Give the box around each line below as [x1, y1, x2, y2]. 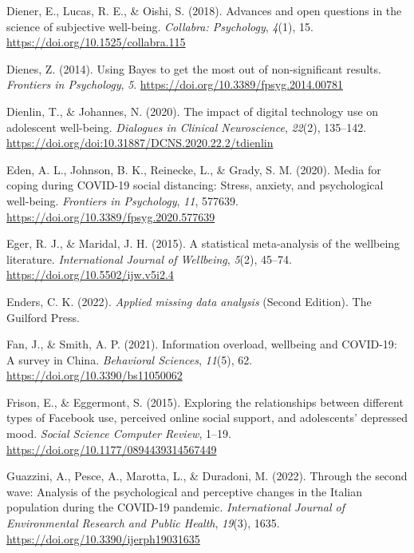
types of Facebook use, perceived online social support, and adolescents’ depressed [6, 409, 408, 426]
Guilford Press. [6, 308, 80, 325]
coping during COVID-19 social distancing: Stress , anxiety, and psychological [6, 177, 384, 193]
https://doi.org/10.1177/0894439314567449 [6, 440, 217, 457]
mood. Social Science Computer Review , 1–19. [6, 425, 231, 442]
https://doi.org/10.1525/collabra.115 [6, 34, 186, 50]
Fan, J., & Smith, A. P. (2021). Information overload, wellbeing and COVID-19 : [6, 336, 397, 352]
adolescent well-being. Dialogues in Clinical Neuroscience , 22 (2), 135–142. [6, 118, 367, 135]
